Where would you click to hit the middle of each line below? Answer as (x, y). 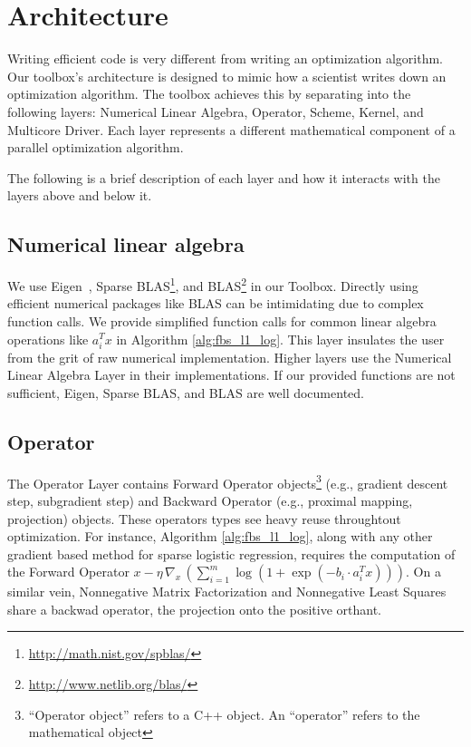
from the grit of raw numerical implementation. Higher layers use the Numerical (230, 357)
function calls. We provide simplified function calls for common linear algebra (222, 320)
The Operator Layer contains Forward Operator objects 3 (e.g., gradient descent (228, 481)
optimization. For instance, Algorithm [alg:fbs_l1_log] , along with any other (220, 536)
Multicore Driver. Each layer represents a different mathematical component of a (231, 129)
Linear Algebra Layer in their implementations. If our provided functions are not (231, 375)
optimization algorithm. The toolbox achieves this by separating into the (209, 94)
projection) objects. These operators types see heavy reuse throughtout (204, 518)
